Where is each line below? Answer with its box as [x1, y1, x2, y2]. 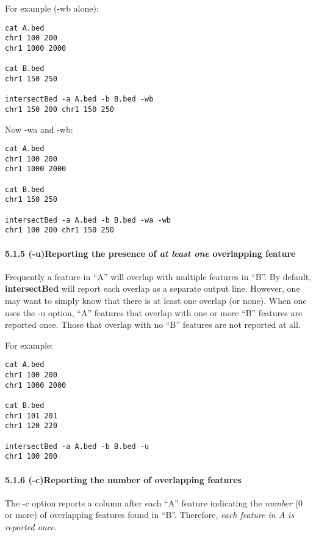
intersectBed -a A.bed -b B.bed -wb [5, 95, 154, 104]
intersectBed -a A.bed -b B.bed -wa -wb [5, 215, 171, 224]
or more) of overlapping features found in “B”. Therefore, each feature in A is [5, 508, 295, 521]
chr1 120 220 [5, 421, 57, 431]
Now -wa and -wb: [5, 122, 73, 135]
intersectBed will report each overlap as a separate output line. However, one [5, 282, 300, 295]
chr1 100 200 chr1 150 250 [5, 226, 114, 235]
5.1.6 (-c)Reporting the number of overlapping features [5, 473, 242, 486]
